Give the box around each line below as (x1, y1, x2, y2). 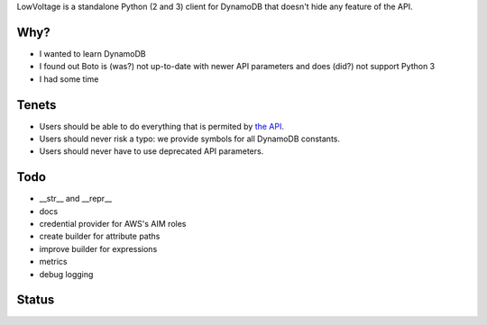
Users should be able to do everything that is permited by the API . (39, 121, 284, 131)
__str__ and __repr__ (39, 194, 113, 204)
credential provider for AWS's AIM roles (39, 219, 187, 230)
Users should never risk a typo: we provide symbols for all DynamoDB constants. (39, 133, 340, 144)
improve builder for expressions (39, 243, 158, 254)
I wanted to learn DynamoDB (39, 48, 146, 59)
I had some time (39, 73, 99, 85)
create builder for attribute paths (39, 230, 161, 242)
